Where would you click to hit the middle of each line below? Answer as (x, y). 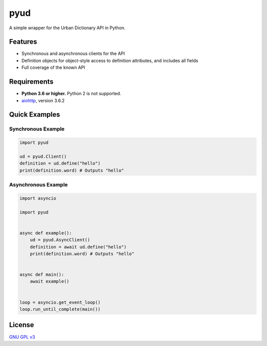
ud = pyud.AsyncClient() (60, 240)
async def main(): (42, 275)
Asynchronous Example (39, 185)
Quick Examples (35, 115)
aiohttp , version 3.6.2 (43, 100)
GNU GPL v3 (22, 337)
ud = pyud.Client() (43, 156)
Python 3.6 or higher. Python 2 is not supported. (71, 94)
